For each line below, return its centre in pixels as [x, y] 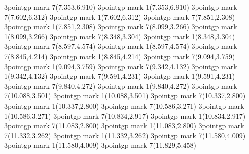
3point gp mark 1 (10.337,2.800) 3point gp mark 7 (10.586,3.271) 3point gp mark [124, 105]
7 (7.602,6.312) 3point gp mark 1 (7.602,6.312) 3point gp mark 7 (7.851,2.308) [120, 16]
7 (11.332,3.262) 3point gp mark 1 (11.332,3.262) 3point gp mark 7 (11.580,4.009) [125, 135]
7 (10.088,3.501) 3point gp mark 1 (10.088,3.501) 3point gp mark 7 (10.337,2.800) [125, 96]
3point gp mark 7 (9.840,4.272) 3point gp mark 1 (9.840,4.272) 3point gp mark [121, 86]
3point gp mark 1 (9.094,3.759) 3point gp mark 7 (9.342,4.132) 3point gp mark [121, 66]
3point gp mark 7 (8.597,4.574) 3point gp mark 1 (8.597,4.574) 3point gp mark [121, 46]
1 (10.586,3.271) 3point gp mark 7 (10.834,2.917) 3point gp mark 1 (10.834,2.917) [125, 115]
